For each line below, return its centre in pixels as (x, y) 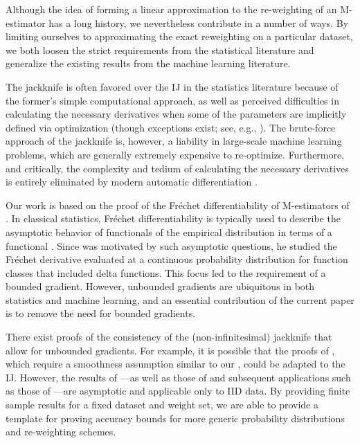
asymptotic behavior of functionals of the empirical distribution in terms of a (169, 232)
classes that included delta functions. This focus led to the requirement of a (166, 272)
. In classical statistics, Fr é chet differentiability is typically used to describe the (173, 218)
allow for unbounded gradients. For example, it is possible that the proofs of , (170, 350)
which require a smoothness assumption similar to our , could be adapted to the (175, 364)
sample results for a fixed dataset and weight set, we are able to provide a (162, 405)
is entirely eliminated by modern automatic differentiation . (132, 182)
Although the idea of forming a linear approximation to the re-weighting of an (171, 9)
